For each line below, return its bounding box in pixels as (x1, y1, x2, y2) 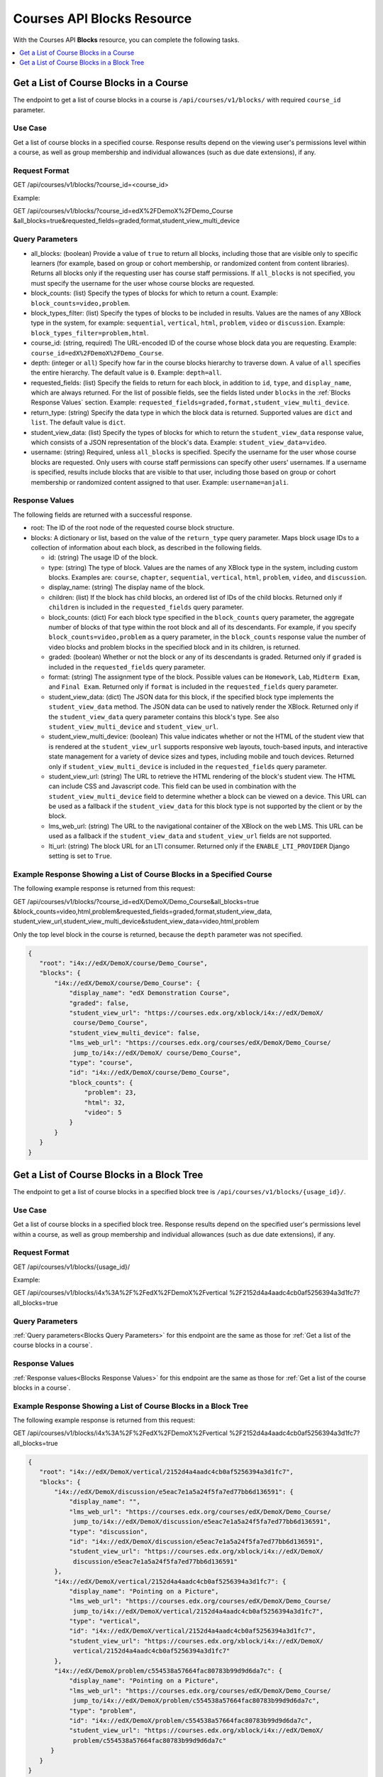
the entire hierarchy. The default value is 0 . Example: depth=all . (30, 368, 222, 377)
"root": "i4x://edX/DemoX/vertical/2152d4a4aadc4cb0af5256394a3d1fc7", (39, 1468, 294, 1476)
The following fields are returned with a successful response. (13, 510, 192, 519)
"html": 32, (84, 1098, 126, 1107)
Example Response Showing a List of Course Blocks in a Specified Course (13, 869, 272, 879)
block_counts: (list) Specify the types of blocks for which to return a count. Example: (30, 289, 278, 298)
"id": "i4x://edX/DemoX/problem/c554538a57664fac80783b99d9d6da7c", (69, 1717, 313, 1724)
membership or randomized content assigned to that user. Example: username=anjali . (30, 478, 289, 486)
